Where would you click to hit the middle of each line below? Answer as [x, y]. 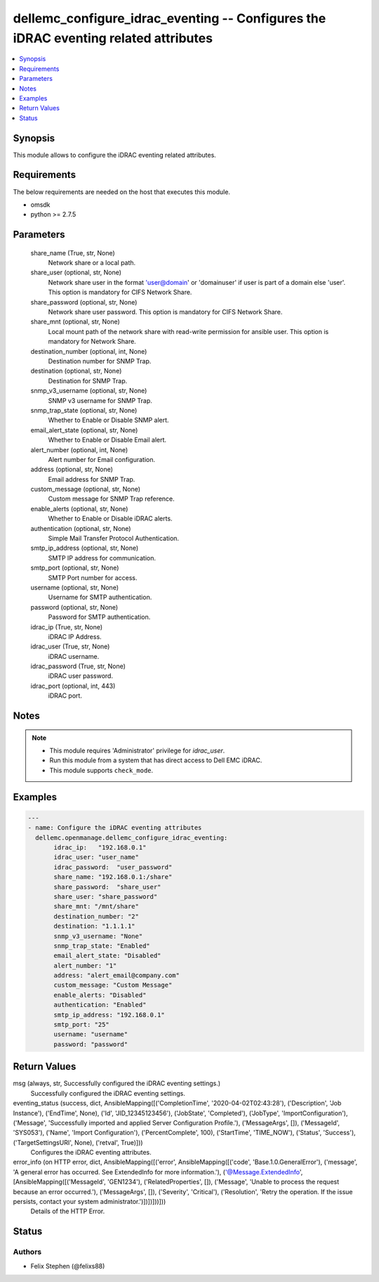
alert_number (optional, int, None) [79, 449]
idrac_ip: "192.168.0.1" [100, 848]
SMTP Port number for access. [93, 577]
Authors [27, 1252]
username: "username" [91, 1034]
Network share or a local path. [92, 263]
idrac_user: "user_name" [97, 857]
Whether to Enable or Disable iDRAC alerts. [110, 519]
